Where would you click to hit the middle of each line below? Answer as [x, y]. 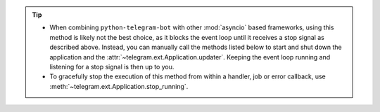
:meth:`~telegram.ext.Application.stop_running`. [119, 86]
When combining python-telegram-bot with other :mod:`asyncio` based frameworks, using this [192, 27]
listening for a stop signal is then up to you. [112, 66]
